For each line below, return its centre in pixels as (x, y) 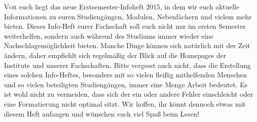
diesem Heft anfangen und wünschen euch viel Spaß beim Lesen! (102, 113)
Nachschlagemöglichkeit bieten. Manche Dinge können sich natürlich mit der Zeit (127, 45)
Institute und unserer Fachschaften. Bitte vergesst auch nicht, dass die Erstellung (128, 65)
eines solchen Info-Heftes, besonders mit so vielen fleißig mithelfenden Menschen (126, 75)
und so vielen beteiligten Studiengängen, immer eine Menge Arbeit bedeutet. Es (126, 84)
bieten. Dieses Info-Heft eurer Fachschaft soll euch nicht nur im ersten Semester (125, 26)
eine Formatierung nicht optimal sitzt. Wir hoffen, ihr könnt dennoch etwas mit (125, 103)
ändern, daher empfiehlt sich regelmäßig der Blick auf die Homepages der (115, 55)
